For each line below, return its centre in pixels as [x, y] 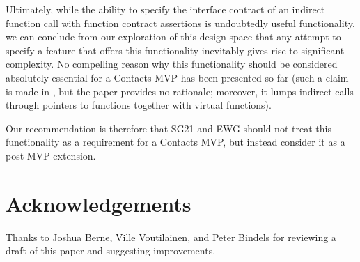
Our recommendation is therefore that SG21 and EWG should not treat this [169, 128]
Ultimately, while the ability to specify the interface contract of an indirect [165, 9]
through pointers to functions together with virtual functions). [139, 105]
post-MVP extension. [51, 155]
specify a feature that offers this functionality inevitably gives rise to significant [175, 50]
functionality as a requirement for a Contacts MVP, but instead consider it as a [175, 142]
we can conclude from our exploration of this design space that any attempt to [173, 37]
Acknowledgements [99, 203]
